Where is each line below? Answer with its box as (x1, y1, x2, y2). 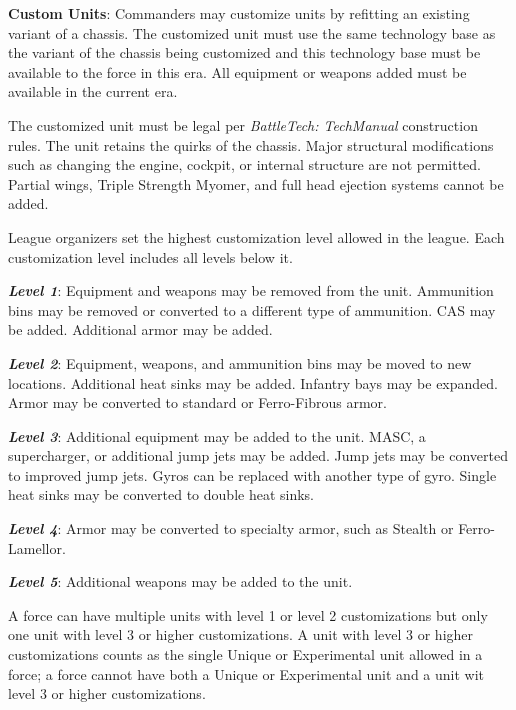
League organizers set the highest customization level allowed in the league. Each (8, 226, 505, 247)
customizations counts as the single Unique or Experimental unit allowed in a (8, 644, 483, 665)
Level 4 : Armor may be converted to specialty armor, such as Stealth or (8, 518, 454, 539)
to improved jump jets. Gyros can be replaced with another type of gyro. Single (8, 464, 497, 485)
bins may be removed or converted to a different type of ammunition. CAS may (8, 299, 496, 320)
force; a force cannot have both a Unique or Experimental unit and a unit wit (8, 663, 484, 684)
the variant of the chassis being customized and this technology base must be (8, 42, 481, 63)
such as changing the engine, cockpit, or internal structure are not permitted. (8, 154, 481, 175)
